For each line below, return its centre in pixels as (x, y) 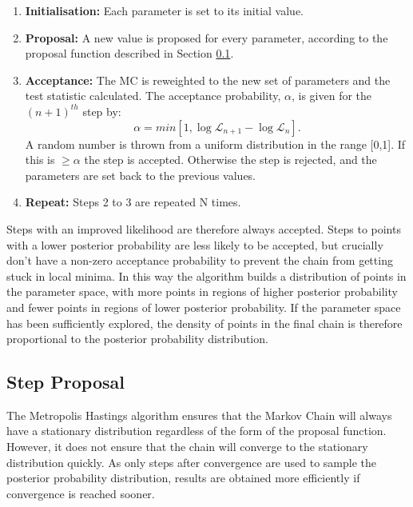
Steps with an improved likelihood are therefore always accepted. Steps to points (204, 228)
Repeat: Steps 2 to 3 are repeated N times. (133, 202)
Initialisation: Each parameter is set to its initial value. (164, 10)
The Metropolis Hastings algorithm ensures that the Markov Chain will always (199, 415)
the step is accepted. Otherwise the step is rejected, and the (230, 160)
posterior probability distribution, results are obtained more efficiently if (183, 478)
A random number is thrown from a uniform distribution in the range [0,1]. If (215, 144)
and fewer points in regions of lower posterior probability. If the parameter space (204, 307)
